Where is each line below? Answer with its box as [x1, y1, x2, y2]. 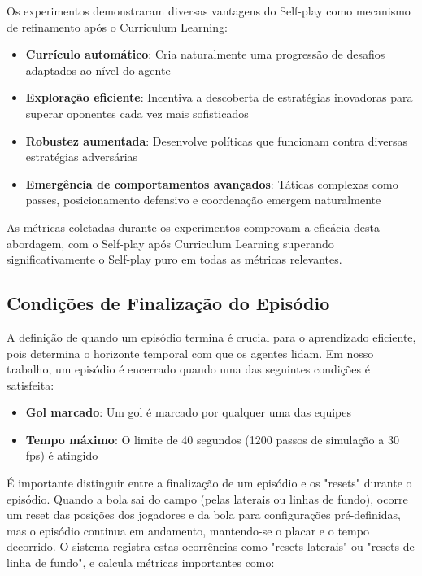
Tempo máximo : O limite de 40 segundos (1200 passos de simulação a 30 [25, 430, 399, 447]
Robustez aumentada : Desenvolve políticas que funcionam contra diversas [25, 132, 408, 149]
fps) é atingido [25, 447, 98, 464]
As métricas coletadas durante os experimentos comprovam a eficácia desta [7, 218, 381, 235]
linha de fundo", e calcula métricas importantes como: [7, 554, 275, 571]
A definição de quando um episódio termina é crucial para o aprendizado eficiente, [7, 328, 416, 345]
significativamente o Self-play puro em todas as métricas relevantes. [7, 251, 342, 268]
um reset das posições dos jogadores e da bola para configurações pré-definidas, [7, 506, 401, 523]
